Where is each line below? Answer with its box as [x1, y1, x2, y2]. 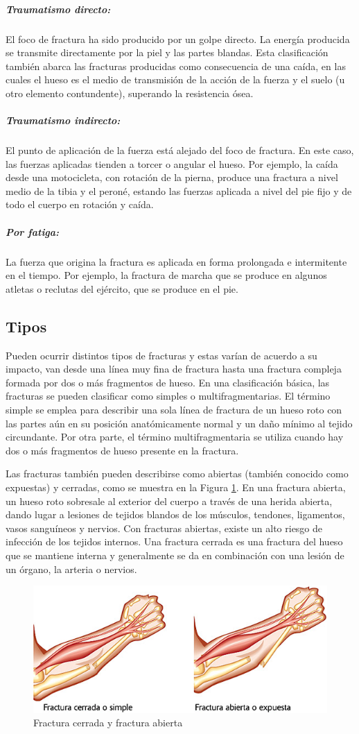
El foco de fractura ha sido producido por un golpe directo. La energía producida [6, 31, 350, 46]
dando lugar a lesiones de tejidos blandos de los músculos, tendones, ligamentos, [6, 507, 345, 522]
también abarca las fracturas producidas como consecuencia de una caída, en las [6, 58, 346, 73]
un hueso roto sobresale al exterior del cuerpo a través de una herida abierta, [6, 493, 333, 508]
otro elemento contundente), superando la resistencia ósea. [6, 85, 254, 100]
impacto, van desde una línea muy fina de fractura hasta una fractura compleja [6, 361, 342, 376]
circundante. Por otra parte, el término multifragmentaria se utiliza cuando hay [6, 429, 344, 444]
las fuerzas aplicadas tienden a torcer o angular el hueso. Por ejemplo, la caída [6, 156, 338, 171]
